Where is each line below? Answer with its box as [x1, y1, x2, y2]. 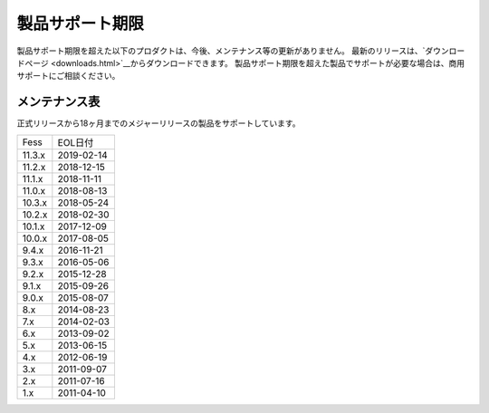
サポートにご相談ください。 [16, 71, 120, 82]
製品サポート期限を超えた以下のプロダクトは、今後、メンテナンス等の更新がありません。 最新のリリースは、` [16, 45, 426, 56]
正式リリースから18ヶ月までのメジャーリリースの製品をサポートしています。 [16, 118, 301, 129]
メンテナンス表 [16, 94, 101, 110]
